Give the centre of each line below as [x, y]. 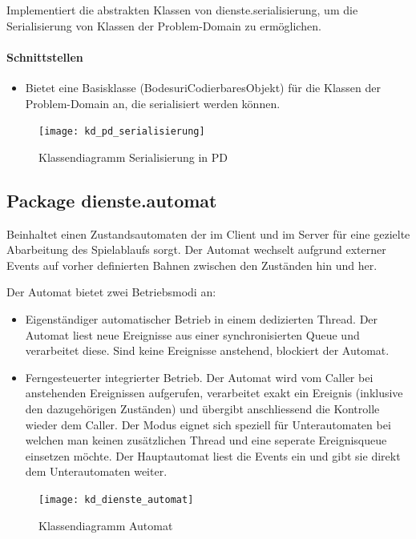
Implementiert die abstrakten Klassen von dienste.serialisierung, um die [182, 10]
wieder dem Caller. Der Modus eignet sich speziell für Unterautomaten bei [208, 424]
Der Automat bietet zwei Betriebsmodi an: [111, 292]
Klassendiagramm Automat [106, 525]
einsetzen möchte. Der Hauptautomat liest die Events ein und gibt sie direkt [213, 455]
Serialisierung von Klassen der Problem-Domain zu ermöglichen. [164, 25]
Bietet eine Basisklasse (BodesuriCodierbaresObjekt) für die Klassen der [203, 87]
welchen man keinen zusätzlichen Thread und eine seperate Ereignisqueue [206, 440]
